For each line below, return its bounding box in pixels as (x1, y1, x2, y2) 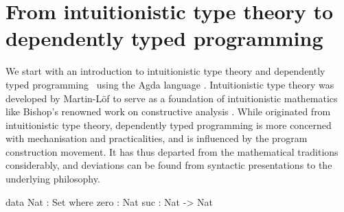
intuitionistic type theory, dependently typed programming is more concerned (5, 117, 332, 132)
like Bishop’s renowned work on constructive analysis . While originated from (5, 104, 331, 119)
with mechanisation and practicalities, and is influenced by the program (5, 131, 308, 145)
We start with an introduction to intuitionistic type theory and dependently (5, 64, 325, 78)
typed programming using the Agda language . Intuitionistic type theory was (5, 77, 334, 91)
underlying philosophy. (5, 172, 100, 186)
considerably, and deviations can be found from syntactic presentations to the (5, 158, 332, 172)
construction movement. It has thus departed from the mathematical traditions (5, 144, 339, 158)
